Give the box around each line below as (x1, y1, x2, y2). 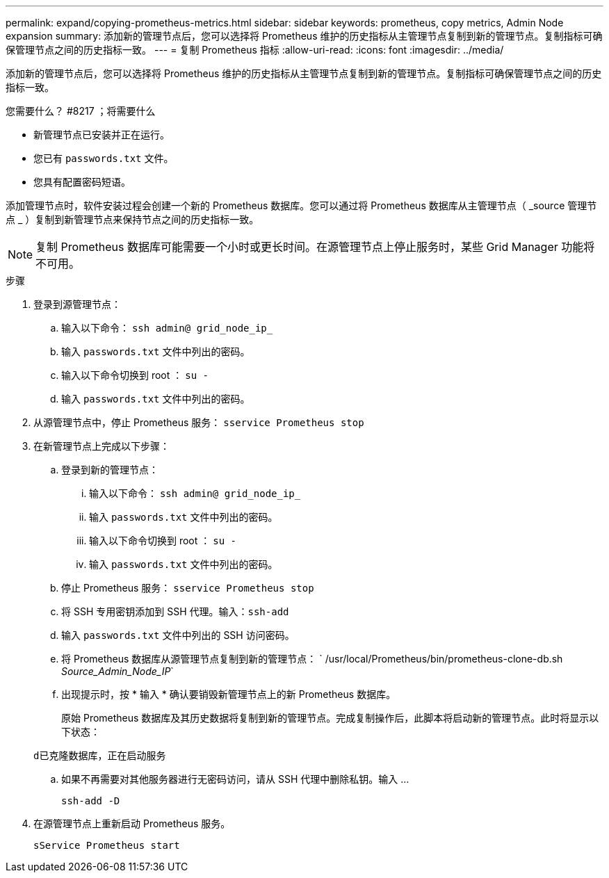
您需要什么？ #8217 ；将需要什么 (6, 105, 156, 117)
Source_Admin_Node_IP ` (61, 665, 174, 677)
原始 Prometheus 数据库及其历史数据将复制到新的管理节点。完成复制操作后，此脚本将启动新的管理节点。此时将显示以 (61, 712, 599, 724)
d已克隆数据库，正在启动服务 (33, 750, 166, 761)
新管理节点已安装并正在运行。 (33, 129, 170, 140)
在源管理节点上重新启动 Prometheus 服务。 (33, 818, 231, 829)
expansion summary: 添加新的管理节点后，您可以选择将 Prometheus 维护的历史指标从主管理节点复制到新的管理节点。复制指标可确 (6, 30, 603, 42)
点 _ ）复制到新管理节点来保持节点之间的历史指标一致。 (6, 213, 259, 225)
